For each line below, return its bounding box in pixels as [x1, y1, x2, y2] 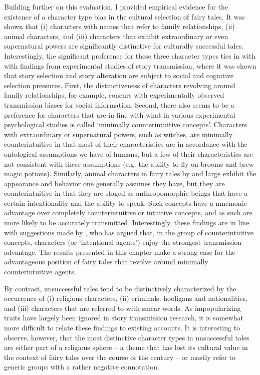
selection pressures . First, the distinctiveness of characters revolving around [4, 80, 235, 90]
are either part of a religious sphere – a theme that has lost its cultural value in [4, 342, 248, 352]
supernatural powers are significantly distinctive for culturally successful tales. [4, 41, 244, 51]
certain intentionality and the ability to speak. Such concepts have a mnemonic [4, 197, 247, 208]
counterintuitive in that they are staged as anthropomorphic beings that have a [4, 188, 248, 198]
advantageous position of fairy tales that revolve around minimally [4, 256, 208, 267]
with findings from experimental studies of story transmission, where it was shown [4, 60, 256, 71]
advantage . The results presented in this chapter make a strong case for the [4, 246, 235, 257]
